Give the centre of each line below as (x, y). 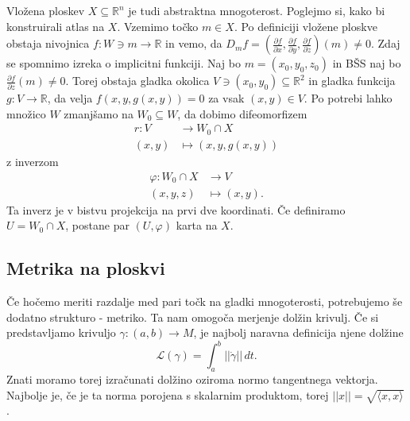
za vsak (226, 98)
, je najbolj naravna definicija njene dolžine (298, 332)
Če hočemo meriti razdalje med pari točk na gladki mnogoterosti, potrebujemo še (205, 301)
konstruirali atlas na (56, 26)
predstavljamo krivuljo (61, 332)
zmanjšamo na (99, 113)
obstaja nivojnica (48, 43)
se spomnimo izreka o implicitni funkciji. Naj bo (124, 63)
